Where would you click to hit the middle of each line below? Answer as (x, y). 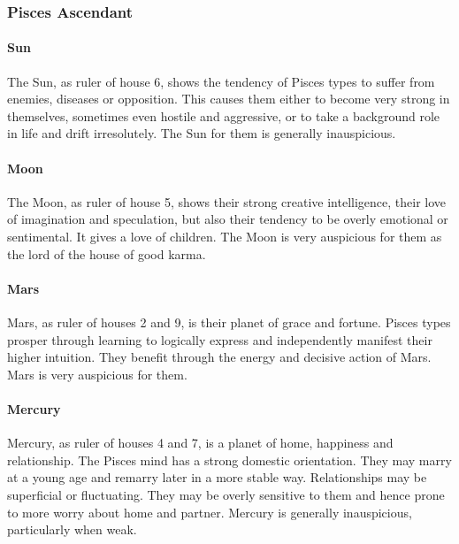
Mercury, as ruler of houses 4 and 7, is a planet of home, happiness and (200, 443)
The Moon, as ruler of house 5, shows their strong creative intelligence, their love (227, 201)
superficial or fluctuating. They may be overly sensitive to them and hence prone (226, 494)
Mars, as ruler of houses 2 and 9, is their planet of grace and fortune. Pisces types (229, 322)
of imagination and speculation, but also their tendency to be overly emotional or (228, 219)
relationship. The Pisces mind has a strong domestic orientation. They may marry (229, 460)
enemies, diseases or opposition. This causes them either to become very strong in (229, 99)
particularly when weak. (72, 529)
